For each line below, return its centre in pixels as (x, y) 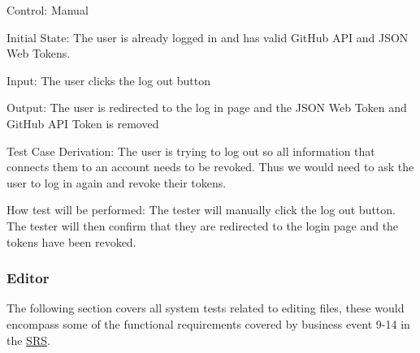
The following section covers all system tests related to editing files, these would (206, 308)
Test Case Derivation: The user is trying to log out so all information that (191, 151)
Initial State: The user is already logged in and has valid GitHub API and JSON (208, 37)
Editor (28, 278)
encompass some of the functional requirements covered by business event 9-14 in (208, 323)
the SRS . (28, 340)
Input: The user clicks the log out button (109, 80)
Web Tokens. (39, 53)
